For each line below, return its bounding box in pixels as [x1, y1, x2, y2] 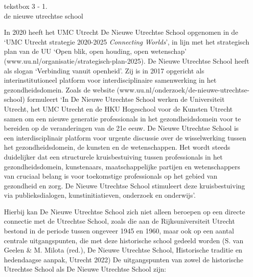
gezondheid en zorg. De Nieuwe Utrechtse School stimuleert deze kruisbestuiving [4, 180, 245, 190]
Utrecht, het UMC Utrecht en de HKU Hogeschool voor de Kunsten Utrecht [4, 103, 233, 114]
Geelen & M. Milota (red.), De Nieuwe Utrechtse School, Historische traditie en [4, 245, 243, 255]
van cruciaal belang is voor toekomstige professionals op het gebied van [4, 171, 218, 181]
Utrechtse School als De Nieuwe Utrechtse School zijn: [4, 264, 166, 274]
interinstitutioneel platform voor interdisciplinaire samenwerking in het [4, 75, 217, 85]
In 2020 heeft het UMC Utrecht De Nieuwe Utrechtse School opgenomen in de [4, 27, 238, 37]
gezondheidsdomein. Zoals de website [4, 84, 115, 94]
